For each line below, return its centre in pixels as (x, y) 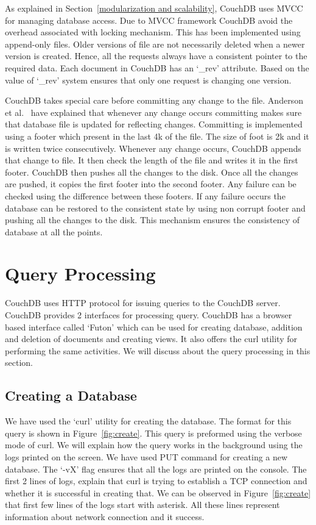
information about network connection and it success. (105, 516)
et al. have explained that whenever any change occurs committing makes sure (153, 112)
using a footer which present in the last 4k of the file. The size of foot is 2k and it (157, 136)
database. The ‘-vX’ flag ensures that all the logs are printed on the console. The (156, 469)
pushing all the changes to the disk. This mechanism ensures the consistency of (153, 220)
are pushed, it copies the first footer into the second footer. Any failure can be (151, 184)
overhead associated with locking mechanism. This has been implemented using (153, 32)
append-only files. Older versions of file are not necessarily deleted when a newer (155, 44)
